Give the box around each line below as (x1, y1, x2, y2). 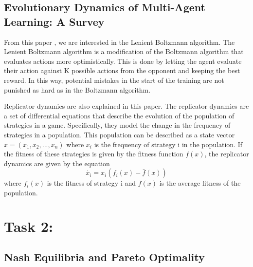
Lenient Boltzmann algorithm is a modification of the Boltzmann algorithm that (4, 46, 244, 57)
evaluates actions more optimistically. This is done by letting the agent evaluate (4, 56, 242, 66)
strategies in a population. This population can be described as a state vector (4, 129, 235, 139)
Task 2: (4, 216, 53, 236)
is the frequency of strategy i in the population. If (94, 139, 243, 149)
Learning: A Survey (4, 14, 105, 29)
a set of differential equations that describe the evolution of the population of (4, 110, 235, 120)
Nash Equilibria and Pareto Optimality (4, 249, 205, 265)
